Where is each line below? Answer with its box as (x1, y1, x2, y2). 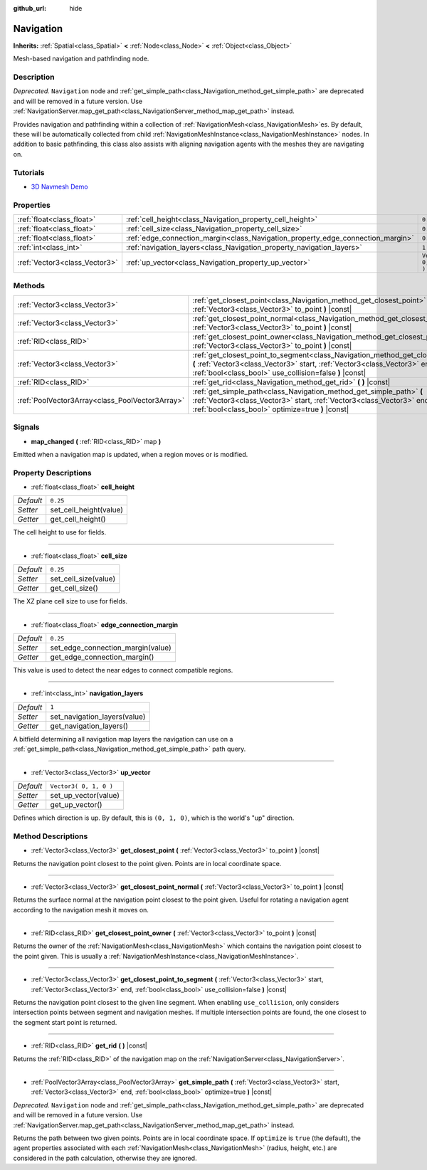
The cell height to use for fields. (13, 528, 107, 537)
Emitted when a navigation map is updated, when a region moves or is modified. (13, 450, 248, 458)
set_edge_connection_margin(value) (50, 643, 172, 653)
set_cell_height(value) (50, 505, 124, 515)
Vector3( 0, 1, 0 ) (50, 782, 113, 790)
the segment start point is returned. (13, 1018, 117, 1026)
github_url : (13, 4, 46, 12)
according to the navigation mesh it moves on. (13, 905, 149, 914)
